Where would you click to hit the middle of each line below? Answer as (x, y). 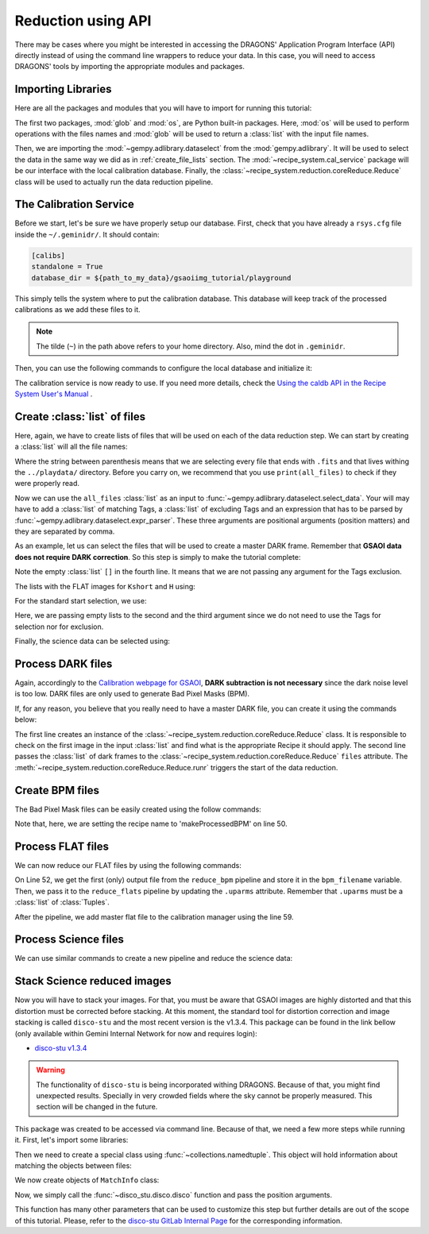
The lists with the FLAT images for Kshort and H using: (105, 586)
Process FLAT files (62, 846)
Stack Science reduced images (93, 981)
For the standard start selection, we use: (81, 600)
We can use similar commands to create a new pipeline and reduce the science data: (154, 958)
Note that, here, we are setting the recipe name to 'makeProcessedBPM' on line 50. (151, 824)
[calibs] (48, 255)
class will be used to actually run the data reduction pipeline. (114, 182)
